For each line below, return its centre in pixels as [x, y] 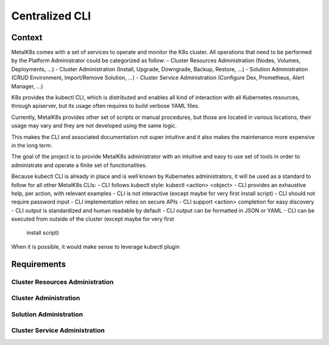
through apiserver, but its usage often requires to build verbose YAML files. [105, 106]
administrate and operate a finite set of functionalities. [79, 165]
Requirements [39, 264]
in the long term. [32, 145]
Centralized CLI [51, 16]
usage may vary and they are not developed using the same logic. [94, 126]
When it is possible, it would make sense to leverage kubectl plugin [95, 246]
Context [27, 37]
